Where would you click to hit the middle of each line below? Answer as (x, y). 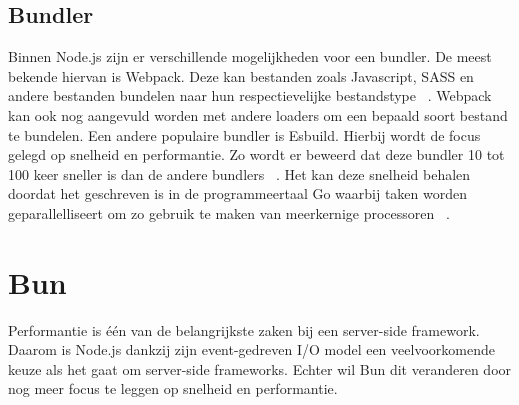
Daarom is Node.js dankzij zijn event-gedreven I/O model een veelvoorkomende (251, 349)
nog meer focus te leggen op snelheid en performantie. (173, 388)
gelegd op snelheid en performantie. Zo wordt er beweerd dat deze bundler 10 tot (256, 154)
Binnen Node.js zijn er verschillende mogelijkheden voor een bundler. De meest (250, 56)
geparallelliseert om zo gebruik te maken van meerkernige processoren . (229, 212)
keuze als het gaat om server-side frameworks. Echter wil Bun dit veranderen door (260, 368)
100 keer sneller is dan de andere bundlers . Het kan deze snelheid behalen (239, 173)
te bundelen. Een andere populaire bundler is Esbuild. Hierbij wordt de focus (244, 134)
